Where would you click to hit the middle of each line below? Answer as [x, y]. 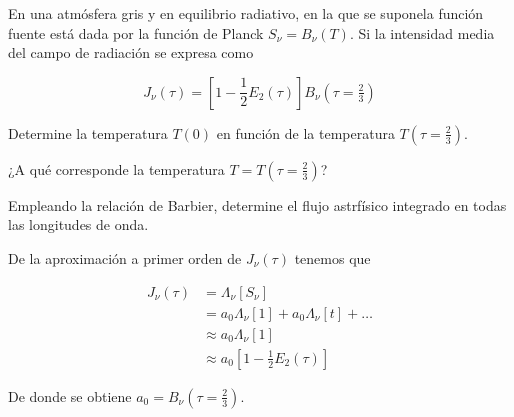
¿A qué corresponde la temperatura [116, 168]
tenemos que [332, 257]
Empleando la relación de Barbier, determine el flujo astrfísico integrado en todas [257, 204]
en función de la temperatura [305, 132]
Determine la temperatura [88, 132]
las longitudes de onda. [78, 224]
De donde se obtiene [70, 395]
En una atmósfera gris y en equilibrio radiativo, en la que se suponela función [246, 13]
